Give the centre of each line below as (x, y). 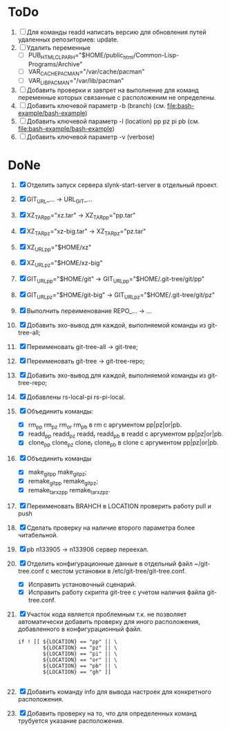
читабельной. (38, 535)
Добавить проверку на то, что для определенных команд (112, 713)
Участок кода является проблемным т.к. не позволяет (107, 614)
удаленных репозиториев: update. (68, 39)
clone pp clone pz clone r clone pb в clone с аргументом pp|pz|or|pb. (123, 444)
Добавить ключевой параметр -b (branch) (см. (96, 106)
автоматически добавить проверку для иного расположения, (109, 621)
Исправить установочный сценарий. (82, 584)
